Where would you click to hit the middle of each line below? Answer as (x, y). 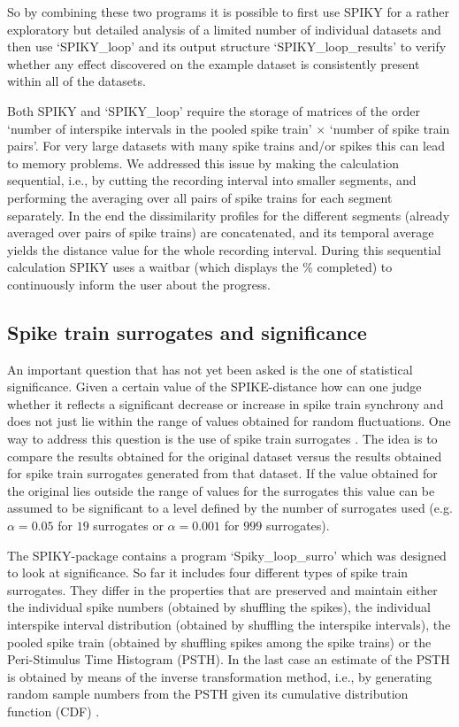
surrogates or (128, 526)
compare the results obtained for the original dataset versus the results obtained (225, 456)
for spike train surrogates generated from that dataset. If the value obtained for (222, 473)
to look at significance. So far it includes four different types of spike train (208, 572)
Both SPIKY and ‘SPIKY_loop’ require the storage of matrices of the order (214, 110)
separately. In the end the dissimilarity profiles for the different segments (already (229, 215)
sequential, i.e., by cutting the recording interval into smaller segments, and (212, 180)
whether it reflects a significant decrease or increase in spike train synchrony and (226, 403)
